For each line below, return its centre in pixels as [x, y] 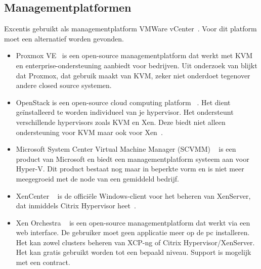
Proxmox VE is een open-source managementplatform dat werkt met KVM [134, 55]
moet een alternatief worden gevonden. [64, 38]
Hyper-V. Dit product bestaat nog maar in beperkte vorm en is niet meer [130, 169]
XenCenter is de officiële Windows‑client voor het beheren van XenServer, [133, 195]
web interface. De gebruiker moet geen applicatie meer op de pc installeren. [133, 232]
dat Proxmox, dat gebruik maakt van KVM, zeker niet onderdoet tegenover [133, 75]
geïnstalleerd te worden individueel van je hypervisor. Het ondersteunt [125, 112]
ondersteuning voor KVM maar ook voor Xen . [89, 132]
